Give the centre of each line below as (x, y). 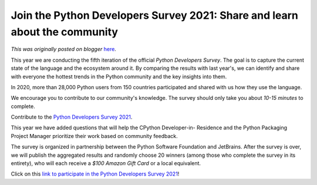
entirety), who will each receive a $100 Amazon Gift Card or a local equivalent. (106, 163)
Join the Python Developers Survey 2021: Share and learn (155, 15)
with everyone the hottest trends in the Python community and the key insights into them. (119, 76)
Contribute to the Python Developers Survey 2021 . (72, 117)
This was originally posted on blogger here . (64, 49)
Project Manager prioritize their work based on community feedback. (95, 136)
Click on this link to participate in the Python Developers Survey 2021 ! (95, 174)
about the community (65, 32)
